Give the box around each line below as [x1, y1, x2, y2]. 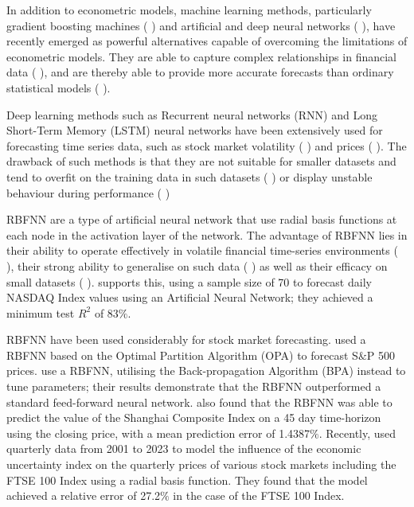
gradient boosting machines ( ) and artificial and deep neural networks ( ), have [6, 17, 396, 33]
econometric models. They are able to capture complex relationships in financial [6, 48, 396, 64]
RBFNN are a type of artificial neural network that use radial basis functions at [6, 211, 397, 228]
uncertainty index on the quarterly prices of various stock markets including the [6, 456, 396, 473]
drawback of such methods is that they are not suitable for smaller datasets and [6, 153, 396, 170]
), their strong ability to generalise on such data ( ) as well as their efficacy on [6, 257, 388, 274]
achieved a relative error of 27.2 [6, 487, 161, 504]
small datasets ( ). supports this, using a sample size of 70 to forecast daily [6, 273, 372, 290]
